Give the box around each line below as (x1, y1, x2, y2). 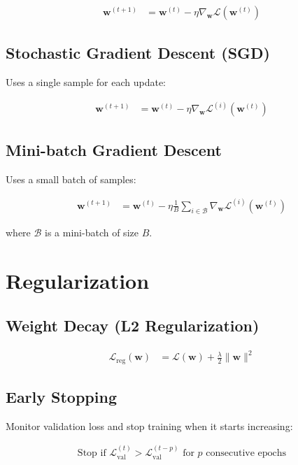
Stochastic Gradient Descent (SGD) (6, 42, 270, 64)
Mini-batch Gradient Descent (6, 138, 222, 160)
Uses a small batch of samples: (6, 171, 136, 186)
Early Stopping (6, 385, 117, 407)
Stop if (77, 448, 106, 459)
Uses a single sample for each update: (6, 75, 166, 90)
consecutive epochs (206, 448, 287, 459)
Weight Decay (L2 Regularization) (6, 314, 260, 336)
